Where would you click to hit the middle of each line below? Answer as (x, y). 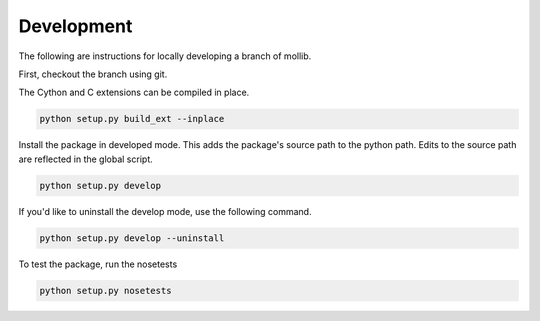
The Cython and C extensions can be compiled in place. (134, 92)
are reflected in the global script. (86, 159)
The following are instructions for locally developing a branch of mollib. (165, 56)
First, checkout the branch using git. (93, 74)
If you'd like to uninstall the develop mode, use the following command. (165, 211)
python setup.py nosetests (105, 290)
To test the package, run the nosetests (98, 264)
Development (75, 26)
